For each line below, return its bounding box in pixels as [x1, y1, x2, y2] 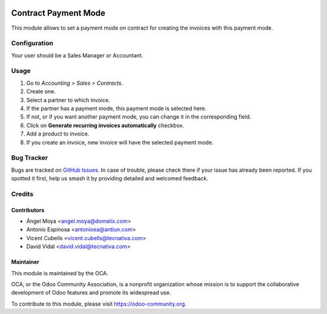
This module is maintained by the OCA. [11, 269, 108, 276]
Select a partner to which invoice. [26, 96, 110, 103]
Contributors [11, 206, 45, 214]
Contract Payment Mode [11, 8, 106, 18]
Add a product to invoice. [26, 130, 90, 137]
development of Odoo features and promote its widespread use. [11, 289, 171, 296]
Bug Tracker [11, 154, 48, 162]
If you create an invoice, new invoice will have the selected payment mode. [26, 139, 214, 146]
